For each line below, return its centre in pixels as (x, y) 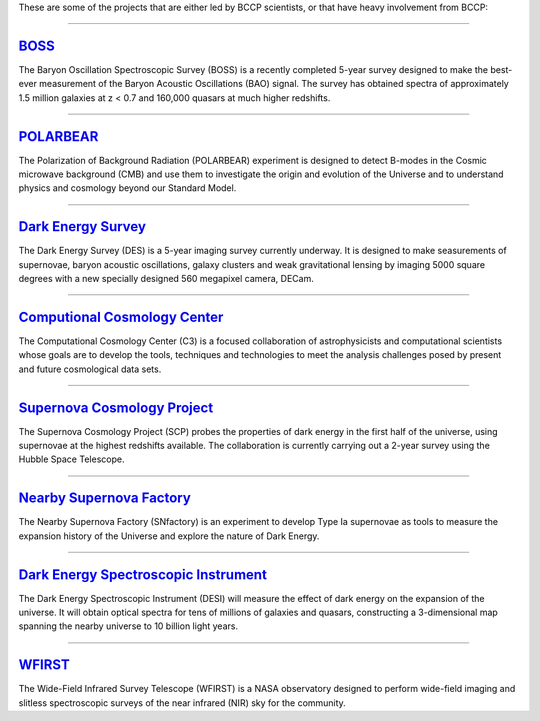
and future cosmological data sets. (90, 369)
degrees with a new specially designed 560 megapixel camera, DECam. (166, 279)
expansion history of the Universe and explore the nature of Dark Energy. (169, 536)
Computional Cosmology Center (121, 316)
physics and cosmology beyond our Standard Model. (127, 188)
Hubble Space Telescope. (71, 459)
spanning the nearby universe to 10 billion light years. (128, 626)
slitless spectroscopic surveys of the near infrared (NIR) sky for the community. (182, 702)
